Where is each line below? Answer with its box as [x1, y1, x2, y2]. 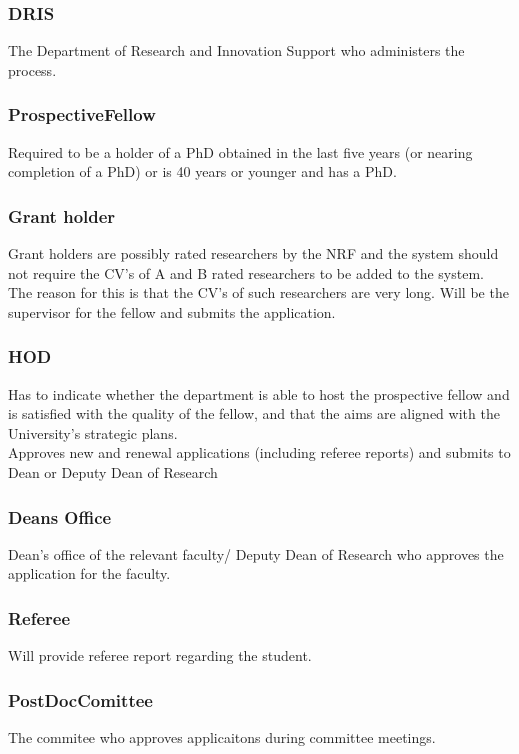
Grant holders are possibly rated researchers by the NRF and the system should [8, 243, 499, 264]
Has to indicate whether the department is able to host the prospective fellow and [8, 383, 510, 404]
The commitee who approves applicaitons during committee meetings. [8, 727, 436, 748]
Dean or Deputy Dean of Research [8, 462, 218, 482]
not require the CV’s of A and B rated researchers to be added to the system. [8, 262, 484, 283]
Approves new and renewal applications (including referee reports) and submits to [8, 442, 511, 463]
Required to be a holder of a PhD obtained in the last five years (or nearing [8, 141, 473, 162]
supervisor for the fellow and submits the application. [8, 301, 336, 322]
